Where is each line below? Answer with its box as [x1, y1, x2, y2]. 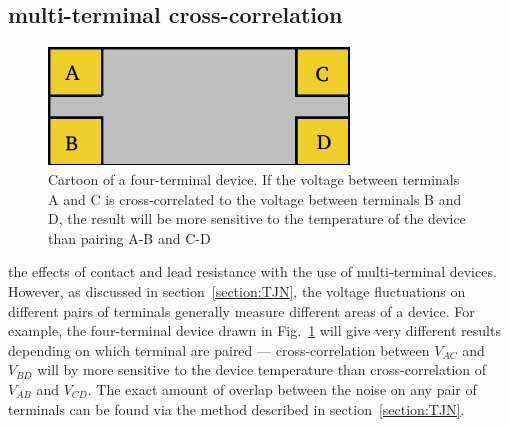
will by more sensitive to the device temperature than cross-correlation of [37, 359, 487, 380]
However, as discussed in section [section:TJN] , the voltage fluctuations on [8, 281, 466, 302]
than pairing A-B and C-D [48, 227, 211, 248]
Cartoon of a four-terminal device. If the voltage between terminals [48, 169, 460, 190]
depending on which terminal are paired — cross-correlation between [8, 339, 430, 360]
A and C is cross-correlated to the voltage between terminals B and [48, 188, 462, 209]
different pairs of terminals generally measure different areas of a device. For [8, 300, 475, 321]
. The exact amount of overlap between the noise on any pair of [87, 378, 477, 399]
